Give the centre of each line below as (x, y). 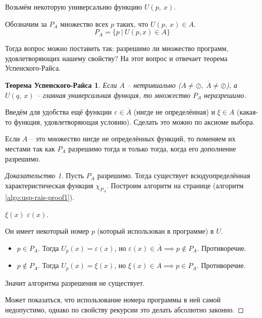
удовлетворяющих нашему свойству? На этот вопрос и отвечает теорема (116, 58)
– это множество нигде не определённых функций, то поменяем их (133, 139)
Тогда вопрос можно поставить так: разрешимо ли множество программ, (117, 48)
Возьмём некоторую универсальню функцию (74, 7)
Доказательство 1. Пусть (45, 175)
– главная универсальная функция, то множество (113, 95)
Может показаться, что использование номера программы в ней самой (113, 300)
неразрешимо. (225, 95)
